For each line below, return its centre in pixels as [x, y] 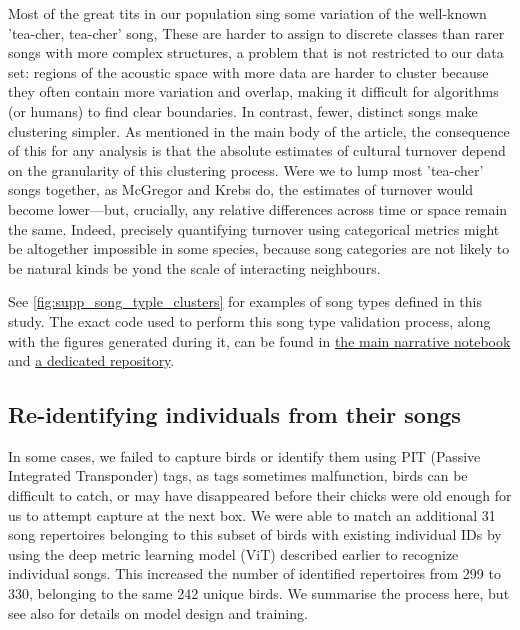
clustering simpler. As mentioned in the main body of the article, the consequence [259, 130]
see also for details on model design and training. [158, 612]
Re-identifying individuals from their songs [234, 414]
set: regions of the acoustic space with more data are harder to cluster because [248, 71]
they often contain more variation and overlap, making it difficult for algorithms [253, 91]
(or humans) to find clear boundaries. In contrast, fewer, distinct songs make [243, 110]
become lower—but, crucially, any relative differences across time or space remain [258, 208]
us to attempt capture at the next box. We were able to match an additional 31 [252, 514]
